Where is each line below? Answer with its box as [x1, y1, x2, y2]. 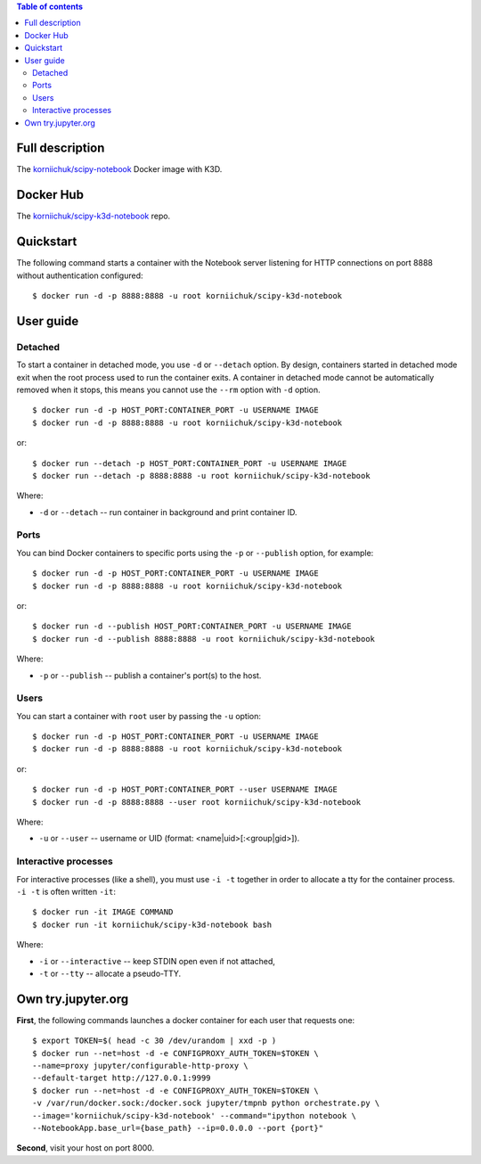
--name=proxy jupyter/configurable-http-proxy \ [32, 1061, 249, 1070]
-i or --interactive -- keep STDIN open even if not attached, [38, 955, 276, 966]
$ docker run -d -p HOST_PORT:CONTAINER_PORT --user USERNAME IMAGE [32, 784, 338, 795]
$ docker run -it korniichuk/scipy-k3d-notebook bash [32, 919, 272, 930]
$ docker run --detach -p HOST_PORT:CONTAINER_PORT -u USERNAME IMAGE [32, 458, 347, 468]
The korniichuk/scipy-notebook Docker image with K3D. [16, 164, 223, 175]
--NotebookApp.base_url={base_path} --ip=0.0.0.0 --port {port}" [32, 1123, 324, 1133]
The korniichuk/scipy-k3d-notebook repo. [16, 210, 171, 222]
